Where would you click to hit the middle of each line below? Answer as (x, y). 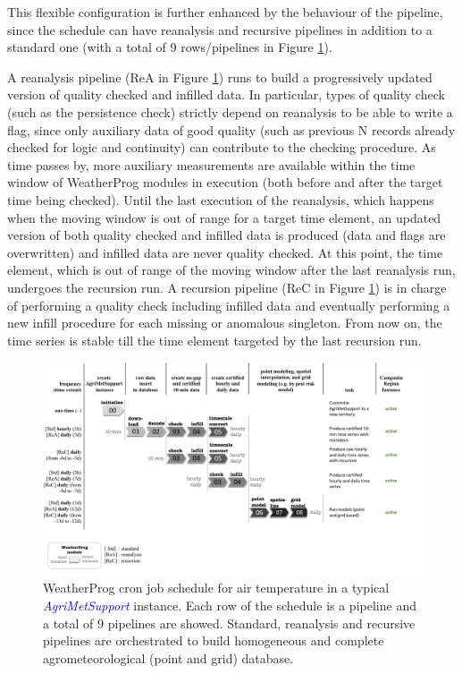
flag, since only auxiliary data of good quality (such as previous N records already (231, 129)
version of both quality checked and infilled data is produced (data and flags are (227, 235)
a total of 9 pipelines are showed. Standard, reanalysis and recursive (229, 623)
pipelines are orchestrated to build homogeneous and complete (214, 640)
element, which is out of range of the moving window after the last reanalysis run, (231, 270)
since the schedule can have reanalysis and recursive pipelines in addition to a (220, 29)
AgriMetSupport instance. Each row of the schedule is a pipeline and (230, 605)
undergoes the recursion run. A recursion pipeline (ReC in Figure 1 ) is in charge (227, 287)
